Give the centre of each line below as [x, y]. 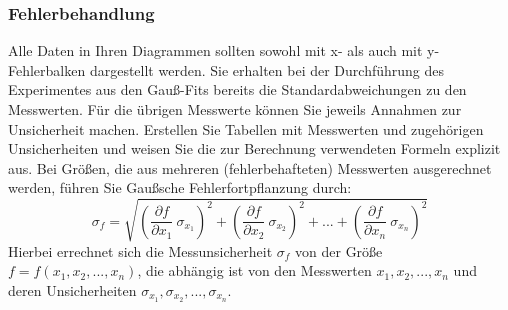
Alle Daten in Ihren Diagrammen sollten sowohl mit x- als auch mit [215, 50]
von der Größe [339, 250]
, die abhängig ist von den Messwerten [254, 270]
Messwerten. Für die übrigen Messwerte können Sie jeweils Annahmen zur [235, 109]
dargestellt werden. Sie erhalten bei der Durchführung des [267, 69]
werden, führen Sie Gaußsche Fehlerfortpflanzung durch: [180, 187]
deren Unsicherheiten [72, 289]
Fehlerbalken [47, 69]
